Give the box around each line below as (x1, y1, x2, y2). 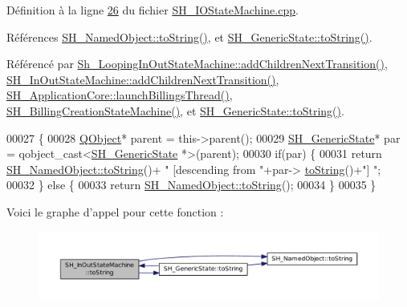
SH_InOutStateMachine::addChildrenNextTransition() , (6, 71, 279, 87)
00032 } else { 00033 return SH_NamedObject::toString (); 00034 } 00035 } (6, 176, 376, 193)
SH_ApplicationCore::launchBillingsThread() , (6, 87, 233, 103)
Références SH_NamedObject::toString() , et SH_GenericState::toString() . (6, 28, 372, 45)
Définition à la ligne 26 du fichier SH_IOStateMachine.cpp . (6, 2, 299, 18)
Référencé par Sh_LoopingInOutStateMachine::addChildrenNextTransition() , (6, 55, 388, 72)
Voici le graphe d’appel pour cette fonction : (6, 203, 224, 220)
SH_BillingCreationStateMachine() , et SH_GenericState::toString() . (6, 102, 344, 119)
